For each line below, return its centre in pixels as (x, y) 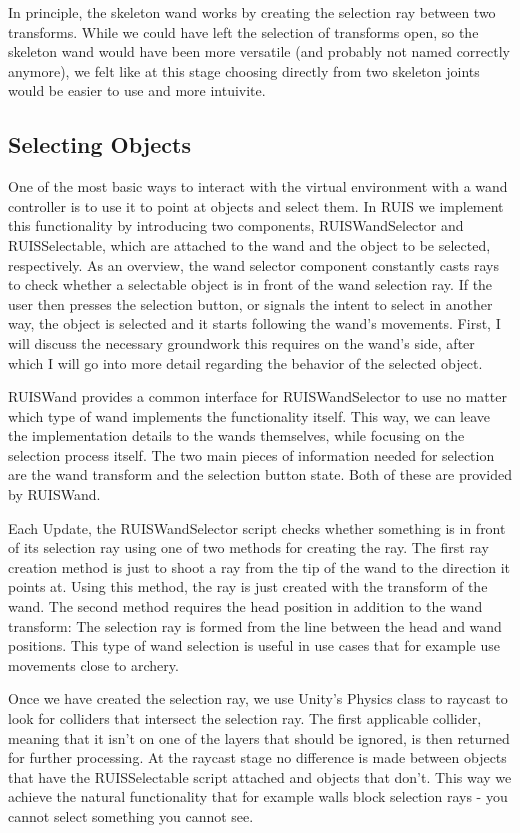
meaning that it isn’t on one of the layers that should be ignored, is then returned (259, 737)
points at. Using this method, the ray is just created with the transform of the (248, 586)
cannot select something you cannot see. (131, 815)
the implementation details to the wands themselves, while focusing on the (236, 435)
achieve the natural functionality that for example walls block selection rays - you (258, 796)
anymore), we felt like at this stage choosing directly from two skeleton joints (244, 70)
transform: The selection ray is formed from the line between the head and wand (255, 625)
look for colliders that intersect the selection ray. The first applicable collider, (245, 718)
